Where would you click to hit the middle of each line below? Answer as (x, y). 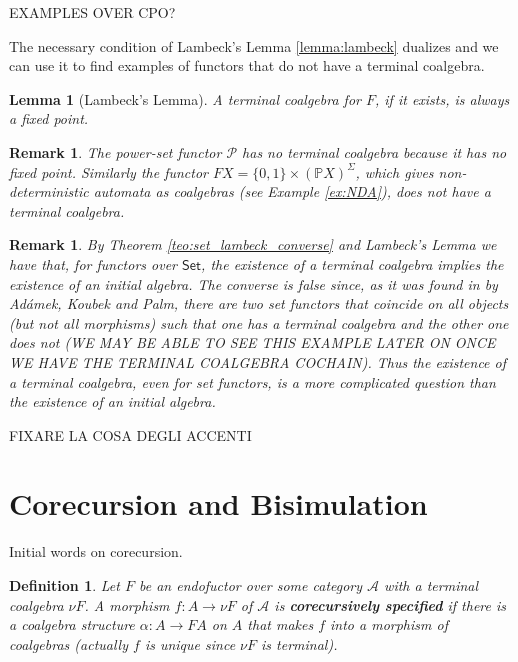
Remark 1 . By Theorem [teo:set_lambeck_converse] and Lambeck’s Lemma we (253, 244)
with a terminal (431, 585)
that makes (280, 624)
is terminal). (299, 643)
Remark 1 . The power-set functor (115, 151)
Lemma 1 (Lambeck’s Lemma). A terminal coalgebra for (185, 98)
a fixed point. (49, 118)
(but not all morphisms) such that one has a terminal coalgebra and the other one (259, 322)
